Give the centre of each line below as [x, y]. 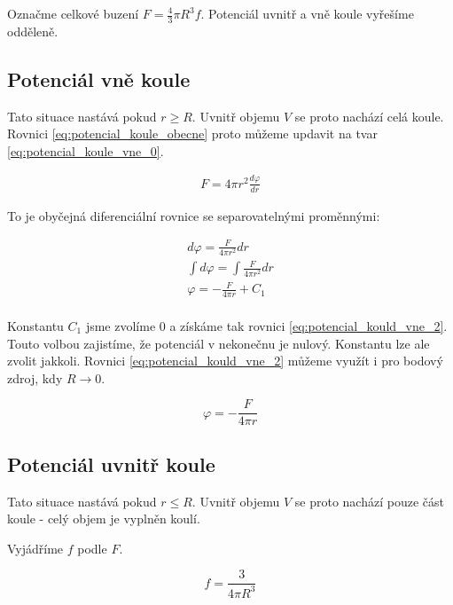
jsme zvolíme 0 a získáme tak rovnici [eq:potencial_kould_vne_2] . [266, 325]
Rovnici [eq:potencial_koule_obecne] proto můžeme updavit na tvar [192, 134]
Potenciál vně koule [99, 79]
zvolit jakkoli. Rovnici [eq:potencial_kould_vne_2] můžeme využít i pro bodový [225, 361]
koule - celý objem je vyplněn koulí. [104, 519]
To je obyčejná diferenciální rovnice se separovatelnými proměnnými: [194, 215]
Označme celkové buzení [73, 13]
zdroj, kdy [35, 377]
